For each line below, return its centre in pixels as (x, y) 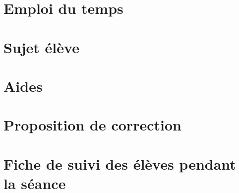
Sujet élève (41, 47)
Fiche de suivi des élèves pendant (120, 163)
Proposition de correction (92, 125)
